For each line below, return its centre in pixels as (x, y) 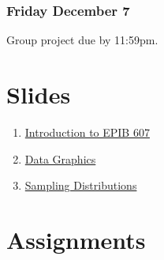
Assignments (76, 239)
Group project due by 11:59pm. (82, 40)
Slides (39, 94)
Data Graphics (60, 158)
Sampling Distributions (81, 185)
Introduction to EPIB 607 (87, 132)
